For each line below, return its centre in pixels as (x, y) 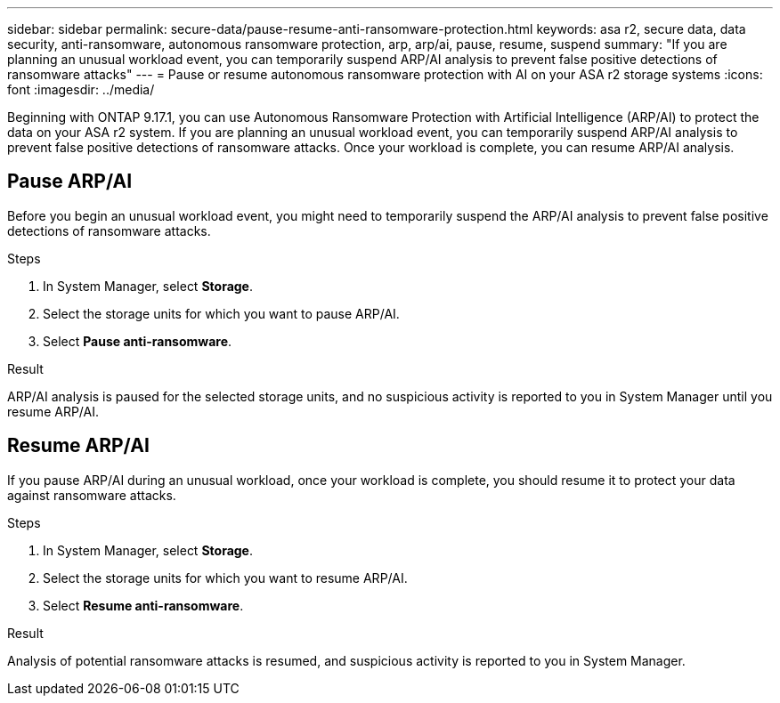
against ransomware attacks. (92, 495)
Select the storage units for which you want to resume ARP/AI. (225, 578)
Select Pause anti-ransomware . (138, 341)
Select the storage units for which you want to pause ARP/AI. (221, 313)
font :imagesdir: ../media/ (81, 89)
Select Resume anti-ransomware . (143, 605)
